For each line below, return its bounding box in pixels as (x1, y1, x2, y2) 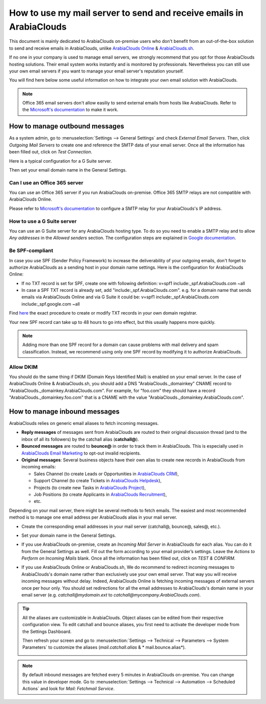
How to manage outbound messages (9, 122, 124, 131)
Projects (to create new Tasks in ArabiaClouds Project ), (33, 485, 146, 491)
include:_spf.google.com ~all (21, 301, 80, 307)
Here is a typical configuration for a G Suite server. (9, 158, 112, 164)
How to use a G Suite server (9, 217, 77, 224)
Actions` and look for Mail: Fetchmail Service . (22, 685, 115, 691)
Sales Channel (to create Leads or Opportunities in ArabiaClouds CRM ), (33, 471, 179, 477)
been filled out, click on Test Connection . (9, 149, 93, 155)
